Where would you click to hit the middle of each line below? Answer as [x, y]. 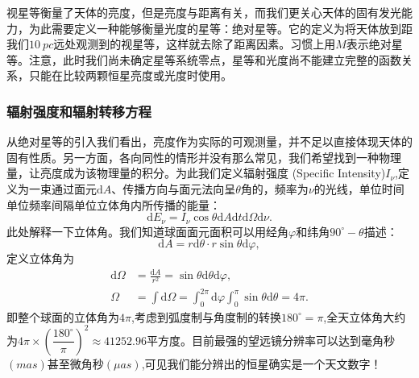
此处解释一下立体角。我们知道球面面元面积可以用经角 [147, 231]
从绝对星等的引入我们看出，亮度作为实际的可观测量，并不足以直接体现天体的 [209, 141]
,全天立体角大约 [365, 316]
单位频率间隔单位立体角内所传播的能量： [114, 204]
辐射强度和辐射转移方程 [79, 111]
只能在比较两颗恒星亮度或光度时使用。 [130, 75]
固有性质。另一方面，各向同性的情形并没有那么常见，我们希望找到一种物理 [204, 157]
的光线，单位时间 [359, 188]
